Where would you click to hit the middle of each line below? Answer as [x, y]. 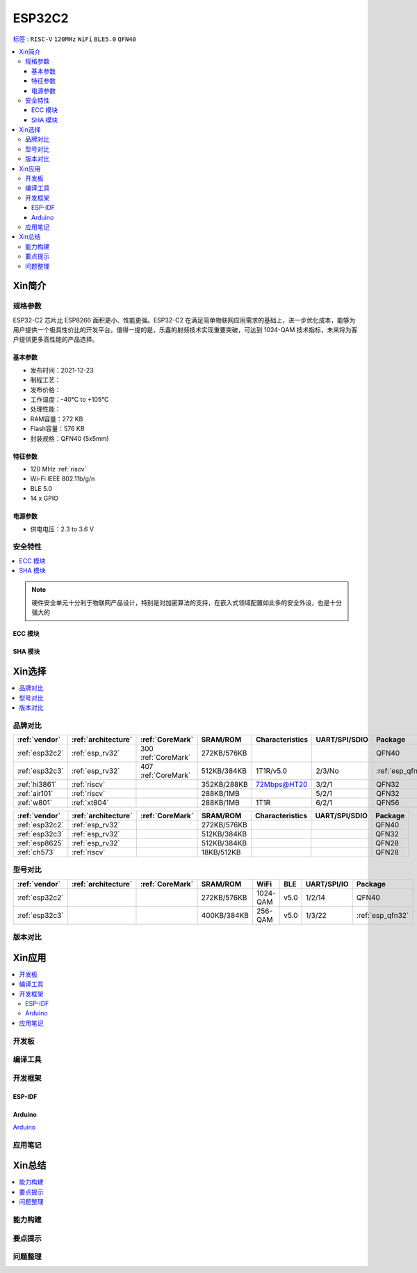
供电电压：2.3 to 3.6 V [62, 529]
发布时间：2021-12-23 [62, 370]
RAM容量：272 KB [57, 419]
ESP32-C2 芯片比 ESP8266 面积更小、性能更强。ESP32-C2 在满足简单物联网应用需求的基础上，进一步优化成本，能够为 [184, 320]
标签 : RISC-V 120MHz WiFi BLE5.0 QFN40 [75, 39]
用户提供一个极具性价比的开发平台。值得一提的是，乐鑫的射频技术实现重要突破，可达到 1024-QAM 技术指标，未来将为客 [185, 330]
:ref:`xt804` [90, 803]
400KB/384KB [225, 915]
